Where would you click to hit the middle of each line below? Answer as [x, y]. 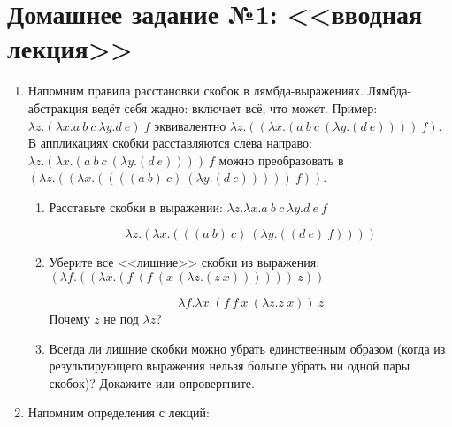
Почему [69, 319]
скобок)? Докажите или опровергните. [152, 382]
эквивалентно [190, 125]
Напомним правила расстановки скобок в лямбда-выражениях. [195, 91]
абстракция [58, 107]
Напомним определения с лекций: [119, 412]
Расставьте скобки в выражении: [136, 206]
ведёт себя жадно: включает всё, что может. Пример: [234, 107]
